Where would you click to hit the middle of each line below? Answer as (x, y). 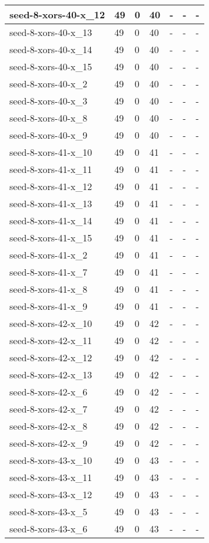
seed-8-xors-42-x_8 (49, 426)
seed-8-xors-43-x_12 (51, 494)
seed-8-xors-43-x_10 (51, 460)
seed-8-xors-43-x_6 (49, 529)
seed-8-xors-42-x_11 (51, 340)
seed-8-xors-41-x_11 (51, 169)
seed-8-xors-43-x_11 (51, 477)
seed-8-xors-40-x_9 (49, 135)
